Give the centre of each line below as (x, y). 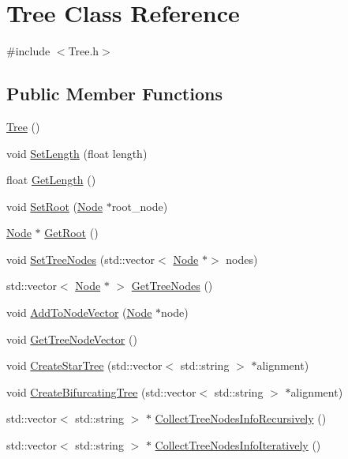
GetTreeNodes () (172, 286)
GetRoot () (71, 233)
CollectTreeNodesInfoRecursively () (241, 418)
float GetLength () (51, 180)
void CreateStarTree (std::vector (84, 365)
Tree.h (84, 51)
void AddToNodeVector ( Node (79, 312)
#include (28, 51)
